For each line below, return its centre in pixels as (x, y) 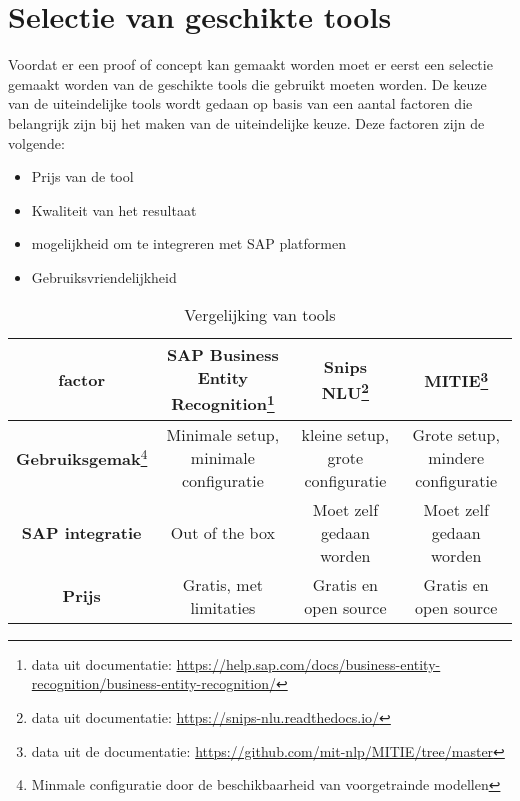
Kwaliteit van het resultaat (114, 209)
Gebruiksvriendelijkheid (104, 276)
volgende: (36, 142)
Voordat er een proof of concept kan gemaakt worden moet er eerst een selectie (250, 64)
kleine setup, (345, 434)
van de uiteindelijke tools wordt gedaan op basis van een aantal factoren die (240, 103)
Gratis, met (222, 584)
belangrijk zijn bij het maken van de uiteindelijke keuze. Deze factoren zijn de (246, 122)
